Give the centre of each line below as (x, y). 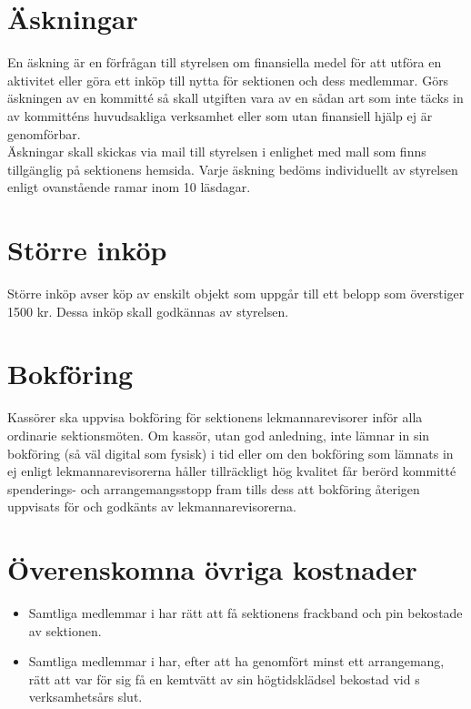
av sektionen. (65, 630)
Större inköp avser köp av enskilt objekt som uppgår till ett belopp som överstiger (236, 293)
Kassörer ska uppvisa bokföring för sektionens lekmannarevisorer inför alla (215, 417)
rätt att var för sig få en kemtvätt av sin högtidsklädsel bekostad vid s (224, 679)
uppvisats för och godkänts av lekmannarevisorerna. (152, 506)
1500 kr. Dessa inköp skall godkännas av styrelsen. (148, 311)
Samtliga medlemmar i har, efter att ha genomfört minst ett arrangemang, (236, 661)
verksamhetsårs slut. (85, 697)
